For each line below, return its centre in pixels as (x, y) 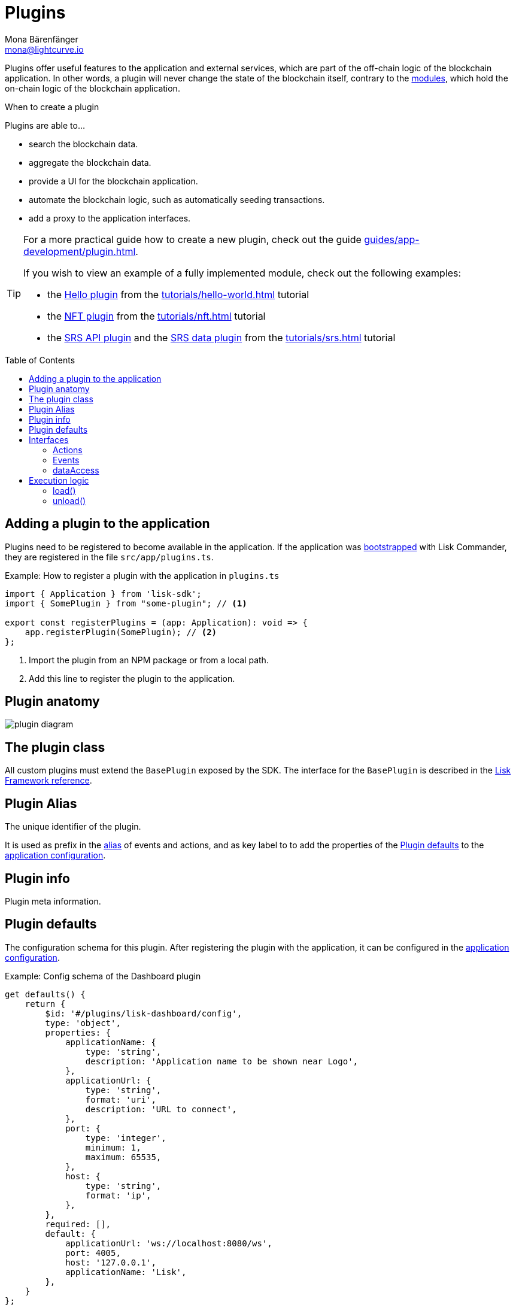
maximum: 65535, (123, 1157)
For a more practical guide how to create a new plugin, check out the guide (192, 239)
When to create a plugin (52, 107)
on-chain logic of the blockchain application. (92, 88)
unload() (69, 500)
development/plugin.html (80, 251)
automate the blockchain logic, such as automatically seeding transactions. (177, 199)
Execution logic (59, 480)
